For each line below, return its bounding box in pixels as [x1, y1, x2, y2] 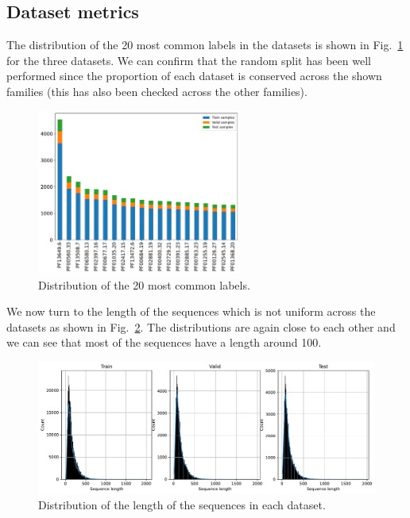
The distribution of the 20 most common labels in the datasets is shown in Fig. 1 [6, 36, 404, 53]
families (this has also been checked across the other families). [6, 82, 307, 99]
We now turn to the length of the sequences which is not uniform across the [6, 303, 376, 320]
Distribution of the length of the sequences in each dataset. [38, 497, 326, 513]
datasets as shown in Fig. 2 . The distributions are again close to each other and [6, 318, 396, 335]
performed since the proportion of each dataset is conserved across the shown [6, 67, 382, 84]
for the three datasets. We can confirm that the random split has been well [6, 52, 371, 68]
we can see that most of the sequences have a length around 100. [6, 334, 322, 351]
